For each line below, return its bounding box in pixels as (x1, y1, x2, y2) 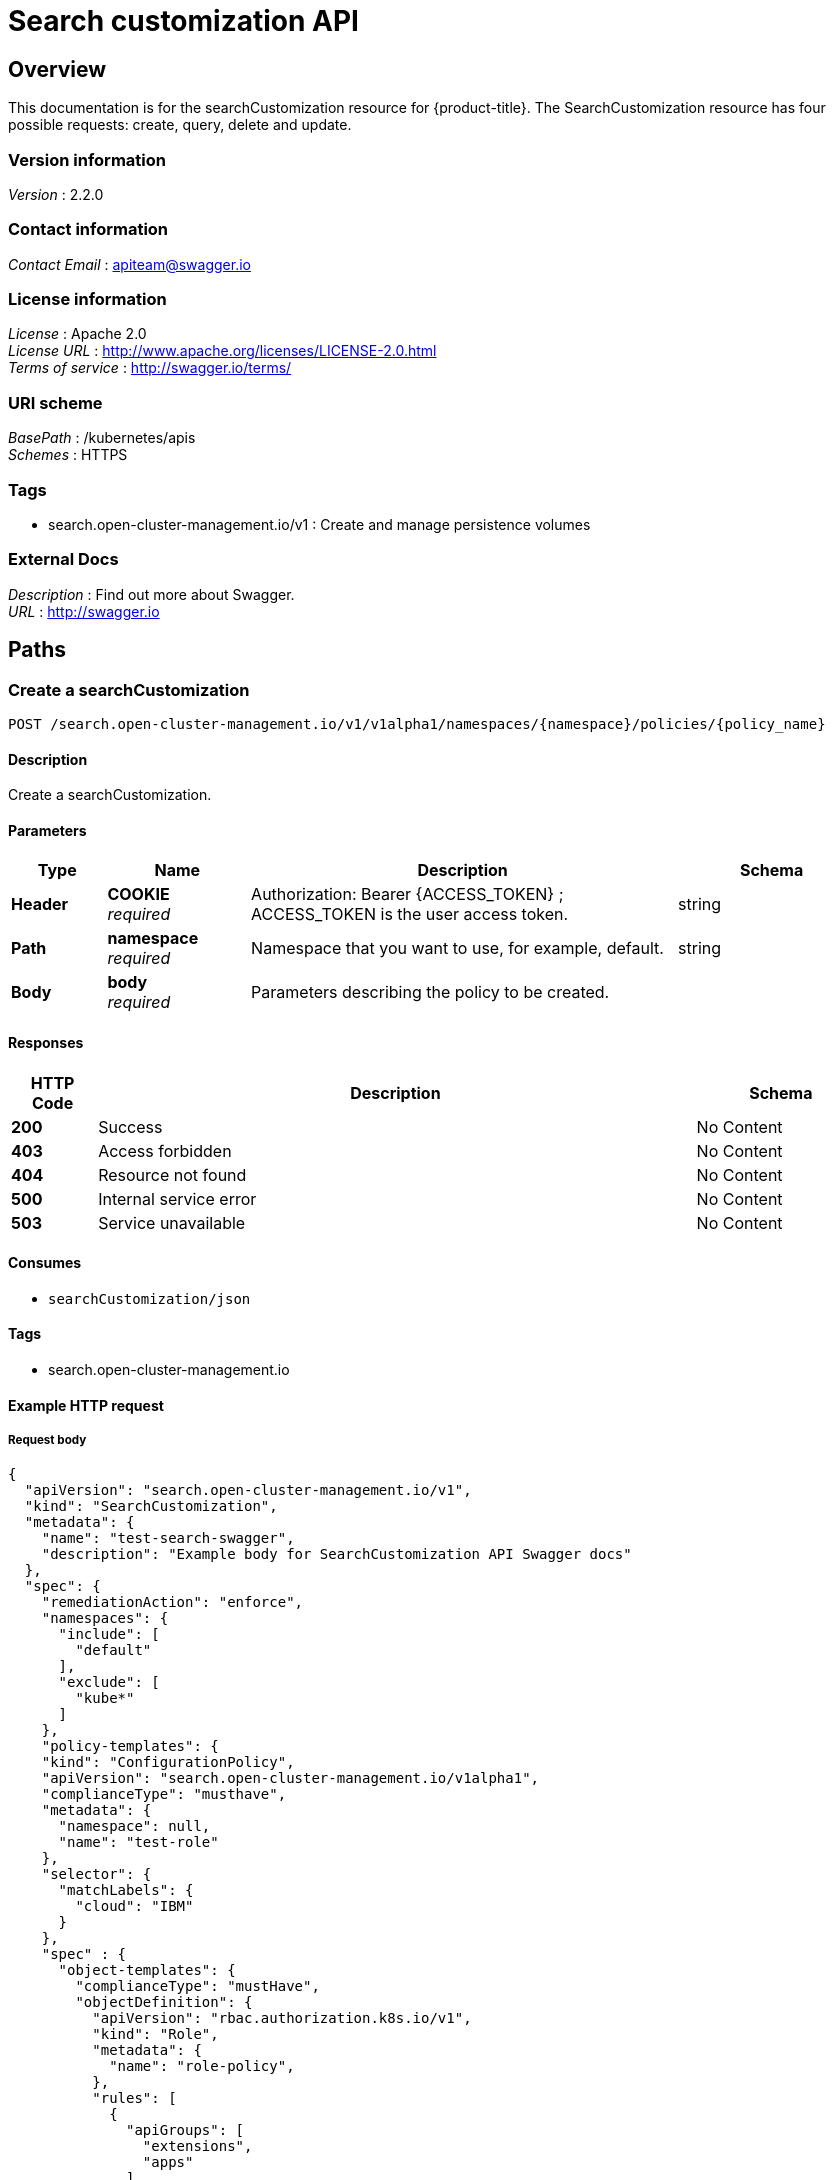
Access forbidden (98, 1140, 232, 1161)
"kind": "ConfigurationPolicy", (41, 1754, 295, 1771)
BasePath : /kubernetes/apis (8, 429, 196, 447)
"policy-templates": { (41, 1738, 219, 1755)
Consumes (8, 1254, 82, 1272)
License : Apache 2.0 (8, 325, 147, 343)
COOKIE (107, 884, 170, 905)
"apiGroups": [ (126, 2122, 245, 2139)
